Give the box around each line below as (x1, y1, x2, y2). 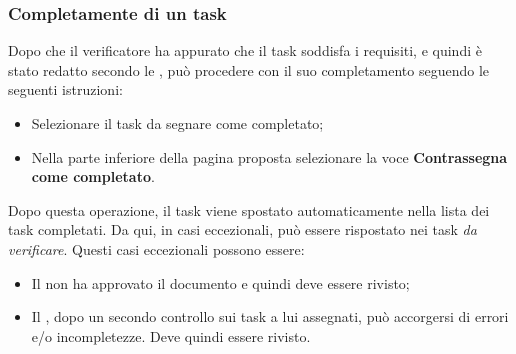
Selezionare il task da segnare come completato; (31, 113, 324, 133)
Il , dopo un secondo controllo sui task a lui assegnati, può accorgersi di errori (31, 306, 509, 327)
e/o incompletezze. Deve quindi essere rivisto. (31, 325, 311, 346)
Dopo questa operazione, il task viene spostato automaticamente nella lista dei (8, 199, 490, 220)
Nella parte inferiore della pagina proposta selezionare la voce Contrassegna (31, 146, 508, 167)
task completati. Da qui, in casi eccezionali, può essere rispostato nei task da (8, 219, 477, 240)
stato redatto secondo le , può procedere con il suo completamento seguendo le (8, 59, 490, 80)
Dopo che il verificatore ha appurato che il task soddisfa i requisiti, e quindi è (8, 40, 482, 61)
